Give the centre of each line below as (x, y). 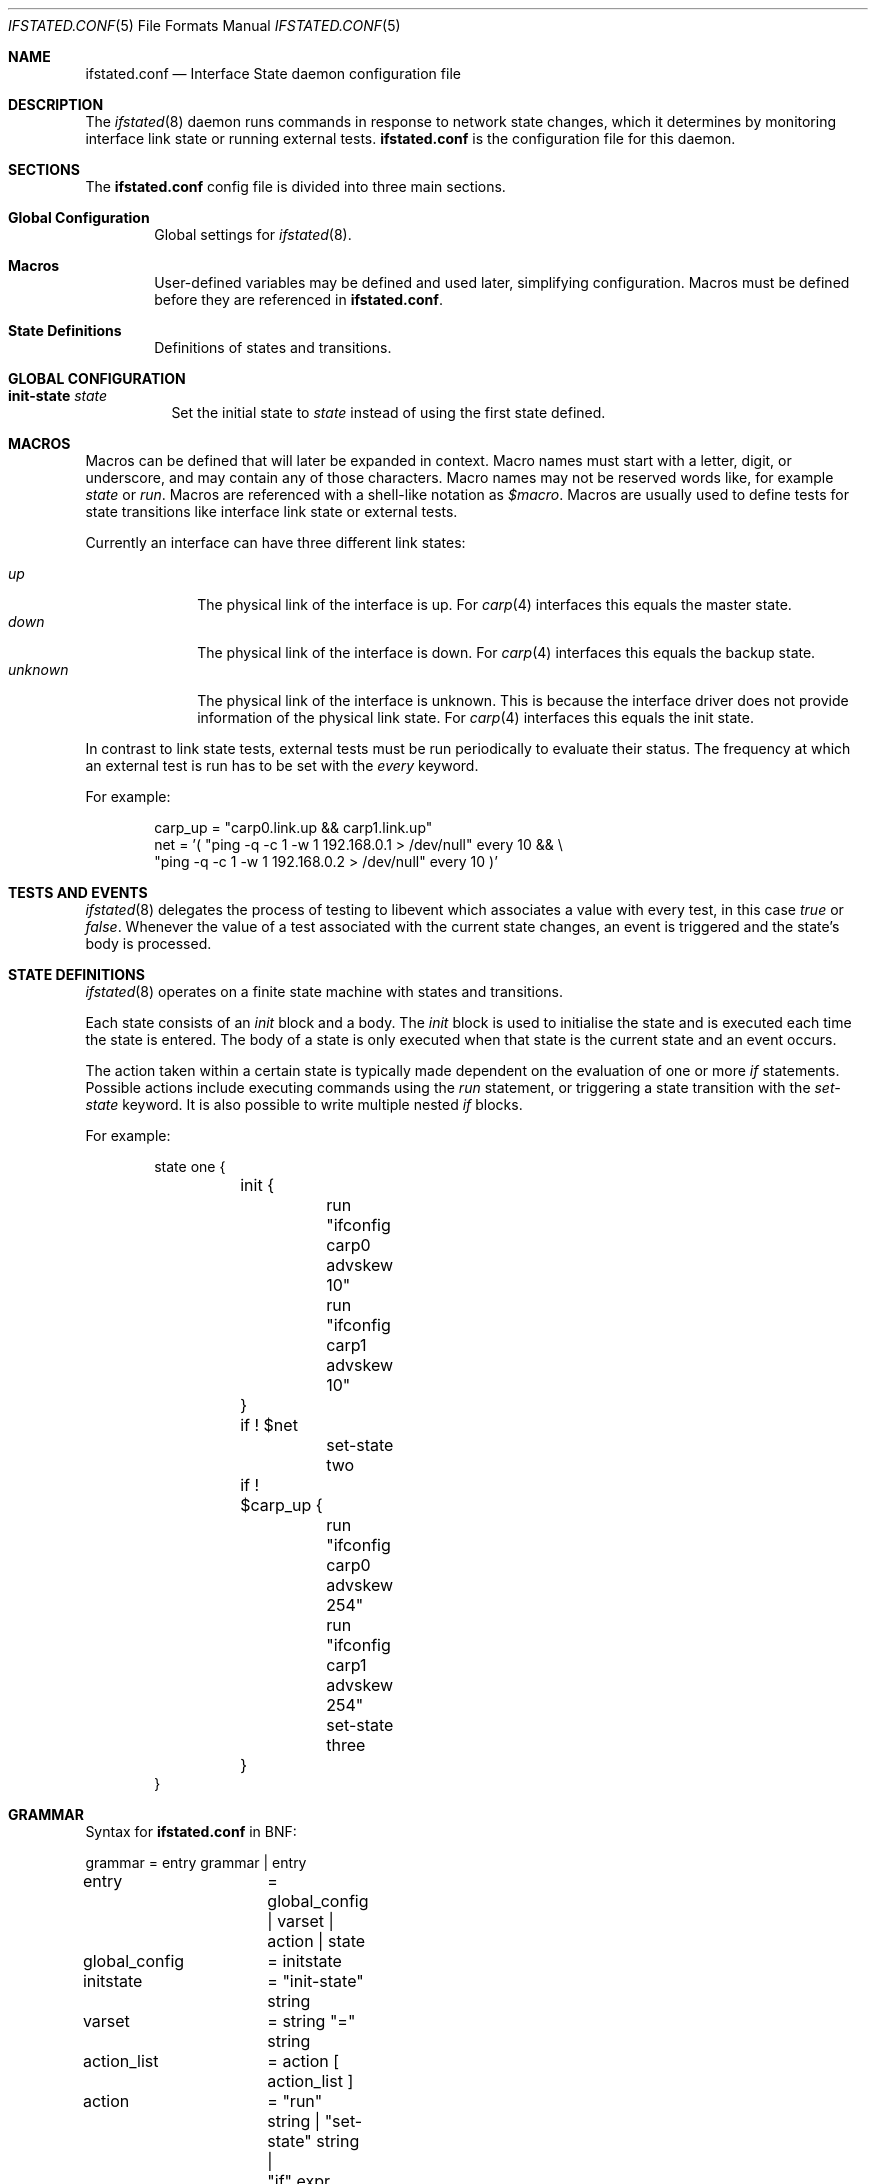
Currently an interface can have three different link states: (275, 542)
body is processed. (148, 943)
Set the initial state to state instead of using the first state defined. (388, 412)
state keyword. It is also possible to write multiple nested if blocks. (304, 1104)
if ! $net (269, 1425)
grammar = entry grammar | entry (196, 1862)
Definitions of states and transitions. (273, 347)
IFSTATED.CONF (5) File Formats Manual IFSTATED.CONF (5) (204, 25)
